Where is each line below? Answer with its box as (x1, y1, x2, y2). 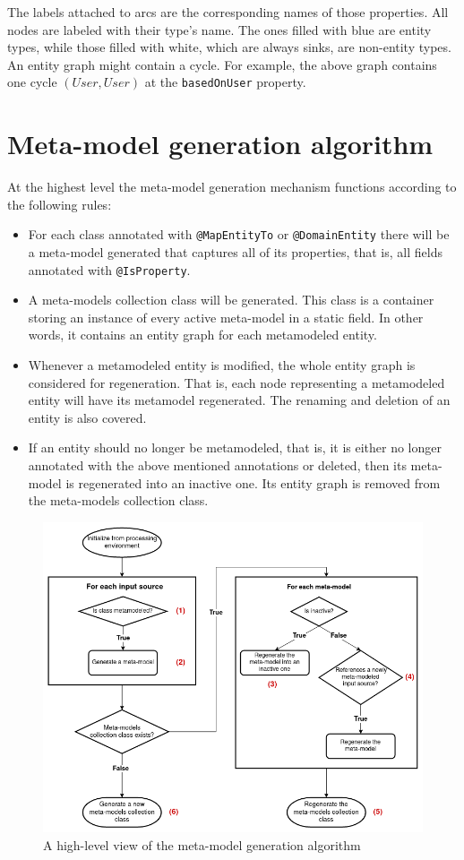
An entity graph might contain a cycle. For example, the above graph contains (7, 55, 437, 73)
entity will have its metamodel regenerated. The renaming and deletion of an (28, 391, 451, 409)
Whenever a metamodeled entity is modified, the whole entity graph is (28, 356, 416, 374)
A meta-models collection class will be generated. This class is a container (28, 290, 434, 309)
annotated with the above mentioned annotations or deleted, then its (28, 456, 407, 474)
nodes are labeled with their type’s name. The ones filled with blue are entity (7, 20, 432, 39)
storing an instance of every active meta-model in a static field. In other (28, 307, 424, 326)
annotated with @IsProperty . (28, 260, 191, 279)
